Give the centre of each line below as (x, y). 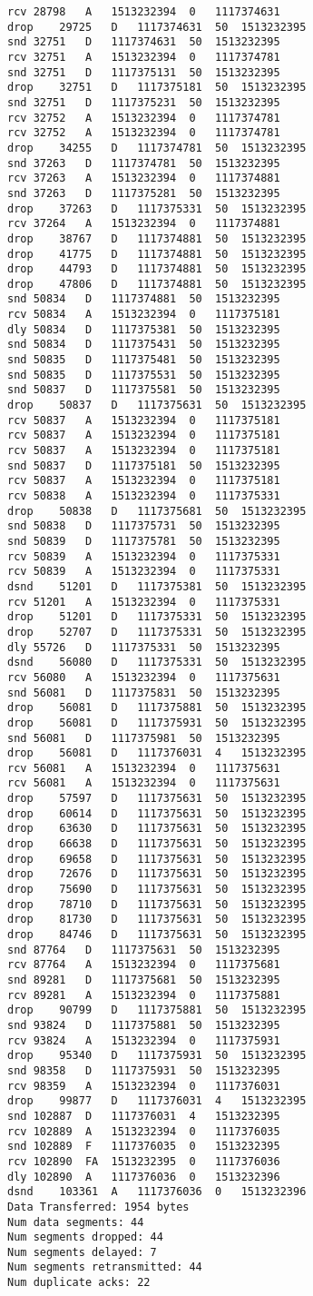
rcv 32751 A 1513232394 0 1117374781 (144, 57)
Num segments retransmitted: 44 (105, 1267)
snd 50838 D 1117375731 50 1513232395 (144, 526)
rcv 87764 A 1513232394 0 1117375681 (144, 965)
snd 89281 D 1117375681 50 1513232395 (144, 980)
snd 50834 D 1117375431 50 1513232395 (144, 345)
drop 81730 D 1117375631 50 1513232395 (157, 920)
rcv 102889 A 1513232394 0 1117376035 (144, 1131)
